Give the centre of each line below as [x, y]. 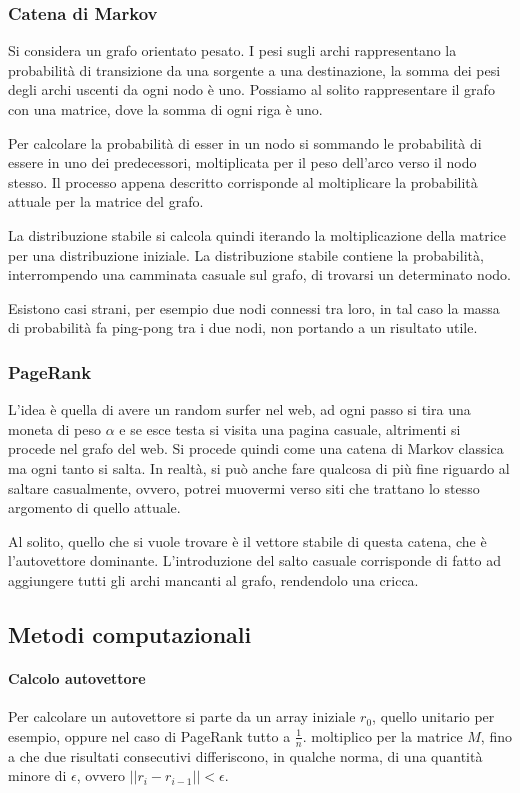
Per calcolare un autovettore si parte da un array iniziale [182, 716]
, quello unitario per [433, 716]
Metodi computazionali [130, 633]
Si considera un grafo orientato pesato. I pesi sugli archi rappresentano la [232, 50]
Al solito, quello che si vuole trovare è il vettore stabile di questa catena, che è [247, 540]
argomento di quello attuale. [94, 507]
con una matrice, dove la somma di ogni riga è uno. [165, 109]
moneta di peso [55, 428]
